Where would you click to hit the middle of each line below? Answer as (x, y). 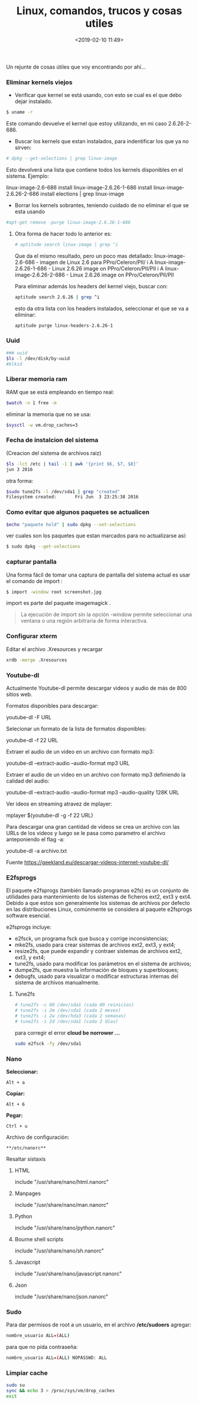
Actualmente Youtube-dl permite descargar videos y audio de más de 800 (97, 688)
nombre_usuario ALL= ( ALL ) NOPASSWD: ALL (57, 1358)
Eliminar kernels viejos (39, 82)
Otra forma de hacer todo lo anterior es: (63, 234)
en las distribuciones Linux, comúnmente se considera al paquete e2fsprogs (99, 909)
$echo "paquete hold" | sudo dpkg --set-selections (71, 524)
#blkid (14, 364)
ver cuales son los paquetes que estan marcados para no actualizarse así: (96, 536)
